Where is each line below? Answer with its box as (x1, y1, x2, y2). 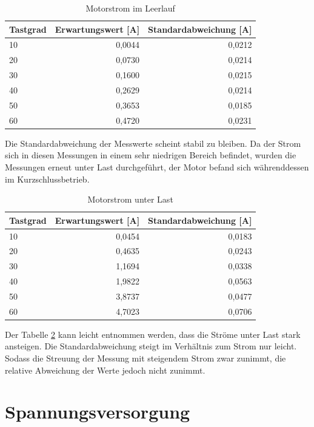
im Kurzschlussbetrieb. (5, 172, 90, 185)
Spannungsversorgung (5, 399, 190, 424)
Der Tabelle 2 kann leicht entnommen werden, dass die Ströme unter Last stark (5, 328, 301, 340)
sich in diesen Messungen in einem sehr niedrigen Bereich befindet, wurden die (5, 149, 296, 161)
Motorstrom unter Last (87, 193, 173, 206)
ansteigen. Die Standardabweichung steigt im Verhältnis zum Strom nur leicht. (5, 340, 297, 352)
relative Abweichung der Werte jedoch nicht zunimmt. (5, 363, 205, 376)
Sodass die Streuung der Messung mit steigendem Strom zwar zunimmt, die (5, 352, 286, 365)
